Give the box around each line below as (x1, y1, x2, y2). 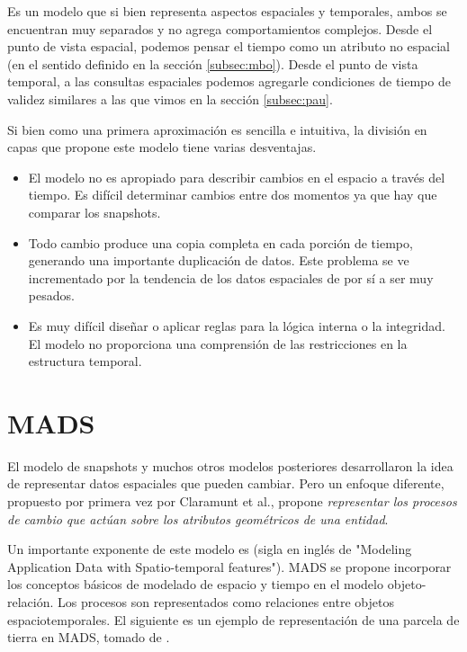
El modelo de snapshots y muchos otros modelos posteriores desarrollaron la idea (7, 456, 454, 475)
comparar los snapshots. (28, 202, 161, 221)
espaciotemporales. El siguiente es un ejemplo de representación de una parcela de (7, 610, 460, 629)
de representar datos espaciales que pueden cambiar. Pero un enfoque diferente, (7, 474, 445, 493)
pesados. (28, 286, 75, 305)
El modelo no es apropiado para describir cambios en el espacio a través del (28, 167, 445, 186)
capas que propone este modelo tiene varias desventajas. (7, 138, 317, 156)
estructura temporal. (28, 352, 142, 371)
